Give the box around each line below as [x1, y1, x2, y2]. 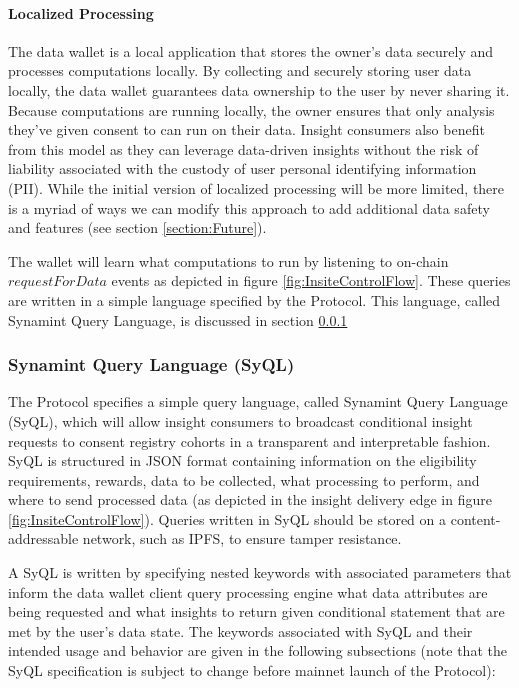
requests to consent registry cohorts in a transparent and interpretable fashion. [8, 430, 491, 451]
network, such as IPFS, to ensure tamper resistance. [82, 528, 402, 549]
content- [450, 508, 501, 529]
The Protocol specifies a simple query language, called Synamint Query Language [8, 391, 508, 412]
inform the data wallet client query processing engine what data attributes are [8, 581, 488, 602]
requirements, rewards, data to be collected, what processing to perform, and [8, 469, 480, 490]
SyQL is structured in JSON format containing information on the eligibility [8, 450, 477, 471]
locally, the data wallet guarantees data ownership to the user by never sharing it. [8, 79, 510, 100]
